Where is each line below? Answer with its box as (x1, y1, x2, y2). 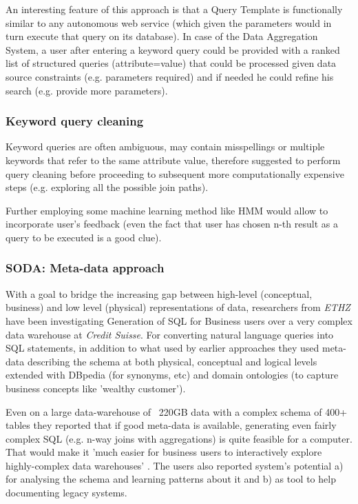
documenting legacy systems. (6, 485, 127, 500)
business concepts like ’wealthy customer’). (6, 381, 186, 395)
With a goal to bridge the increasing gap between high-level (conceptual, (6, 286, 313, 301)
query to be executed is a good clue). (6, 230, 162, 244)
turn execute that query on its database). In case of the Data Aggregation (6, 29, 318, 43)
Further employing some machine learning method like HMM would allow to (6, 203, 328, 217)
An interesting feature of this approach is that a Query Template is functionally (6, 2, 343, 16)
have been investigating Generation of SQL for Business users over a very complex (6, 313, 352, 327)
